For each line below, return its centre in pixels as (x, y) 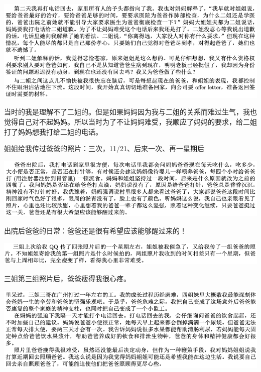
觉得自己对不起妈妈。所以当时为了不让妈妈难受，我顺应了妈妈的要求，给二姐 (130, 121)
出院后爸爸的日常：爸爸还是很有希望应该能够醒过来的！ (95, 231)
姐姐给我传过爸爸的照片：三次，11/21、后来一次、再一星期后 (104, 148)
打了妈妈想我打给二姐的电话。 (53, 131)
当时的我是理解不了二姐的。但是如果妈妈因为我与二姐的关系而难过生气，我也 (130, 112)
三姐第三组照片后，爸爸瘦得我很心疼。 (67, 278)
